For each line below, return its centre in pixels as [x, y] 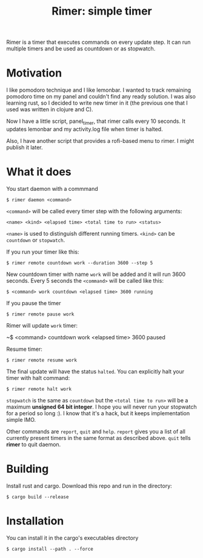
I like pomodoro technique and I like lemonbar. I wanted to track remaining [99, 90]
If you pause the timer [34, 303]
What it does [39, 172]
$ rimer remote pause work [40, 314]
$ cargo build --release [38, 497]
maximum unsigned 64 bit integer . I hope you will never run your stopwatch [101, 407]
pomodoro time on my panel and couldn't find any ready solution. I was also [101, 97]
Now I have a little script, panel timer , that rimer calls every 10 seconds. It [96, 122]
